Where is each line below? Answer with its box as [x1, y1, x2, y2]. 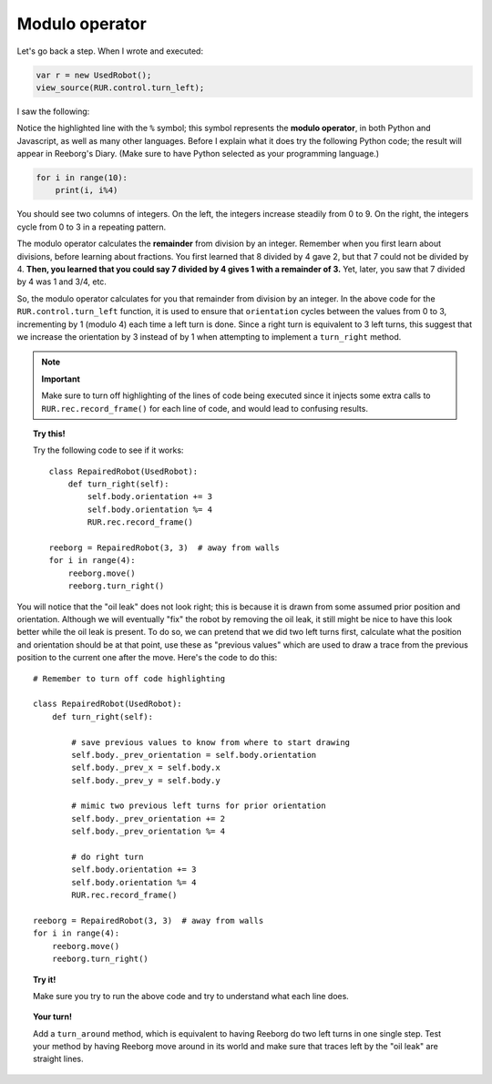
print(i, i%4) [55, 185, 118, 196]
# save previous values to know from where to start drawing [71, 737, 351, 747]
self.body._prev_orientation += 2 [71, 813, 226, 823]
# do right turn [71, 852, 144, 863]
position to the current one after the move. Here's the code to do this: [16, 652, 278, 663]
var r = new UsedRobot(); [36, 69, 152, 80]
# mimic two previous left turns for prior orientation [71, 801, 327, 811]
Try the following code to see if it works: [33, 445, 184, 455]
